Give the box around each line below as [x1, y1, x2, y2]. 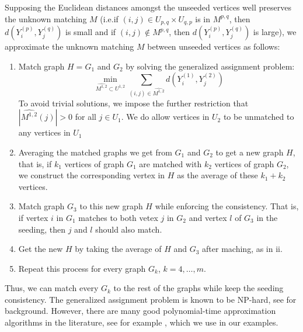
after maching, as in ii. [202, 243, 283, 255]
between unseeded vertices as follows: [147, 40, 280, 53]
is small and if [65, 26, 116, 38]
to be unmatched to [223, 110, 294, 123]
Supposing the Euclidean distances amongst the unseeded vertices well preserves [5, 1, 291, 13]
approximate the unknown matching [5, 40, 134, 53]
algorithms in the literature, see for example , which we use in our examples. [5, 316, 278, 328]
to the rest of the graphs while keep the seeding [113, 282, 284, 294]
